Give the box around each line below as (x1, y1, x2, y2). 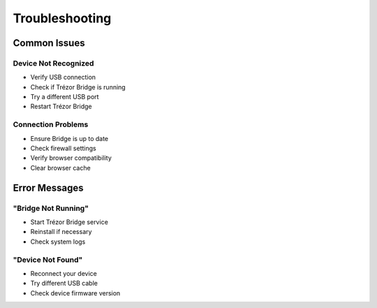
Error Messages (13, 182, 84, 193)
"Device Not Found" (13, 255, 83, 265)
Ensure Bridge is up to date (30, 134, 109, 142)
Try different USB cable (30, 279, 98, 288)
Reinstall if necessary (30, 228, 92, 236)
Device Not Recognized (13, 58, 94, 68)
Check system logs (30, 237, 86, 246)
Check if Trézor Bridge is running (30, 82, 126, 91)
